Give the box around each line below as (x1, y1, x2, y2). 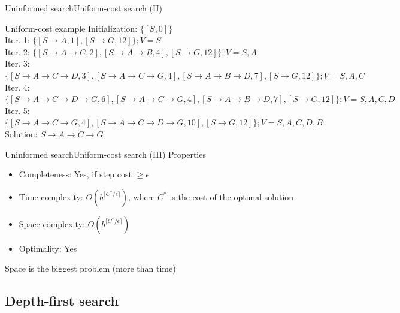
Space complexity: (19, 217, 85, 230)
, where (128, 190, 155, 203)
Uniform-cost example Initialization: (5, 22, 138, 34)
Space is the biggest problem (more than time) (5, 262, 176, 275)
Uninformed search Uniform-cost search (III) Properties (5, 148, 206, 160)
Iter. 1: (5, 34, 30, 46)
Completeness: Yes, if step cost (19, 168, 132, 180)
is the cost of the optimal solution (169, 190, 294, 203)
